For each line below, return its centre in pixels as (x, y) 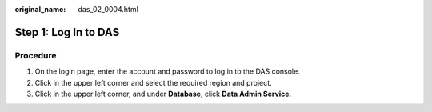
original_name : (40, 9)
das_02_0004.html (108, 9)
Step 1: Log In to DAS (67, 32)
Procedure (36, 55)
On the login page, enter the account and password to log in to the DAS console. (167, 71)
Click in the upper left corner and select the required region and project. (153, 82)
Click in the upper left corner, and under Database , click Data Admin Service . (163, 94)
